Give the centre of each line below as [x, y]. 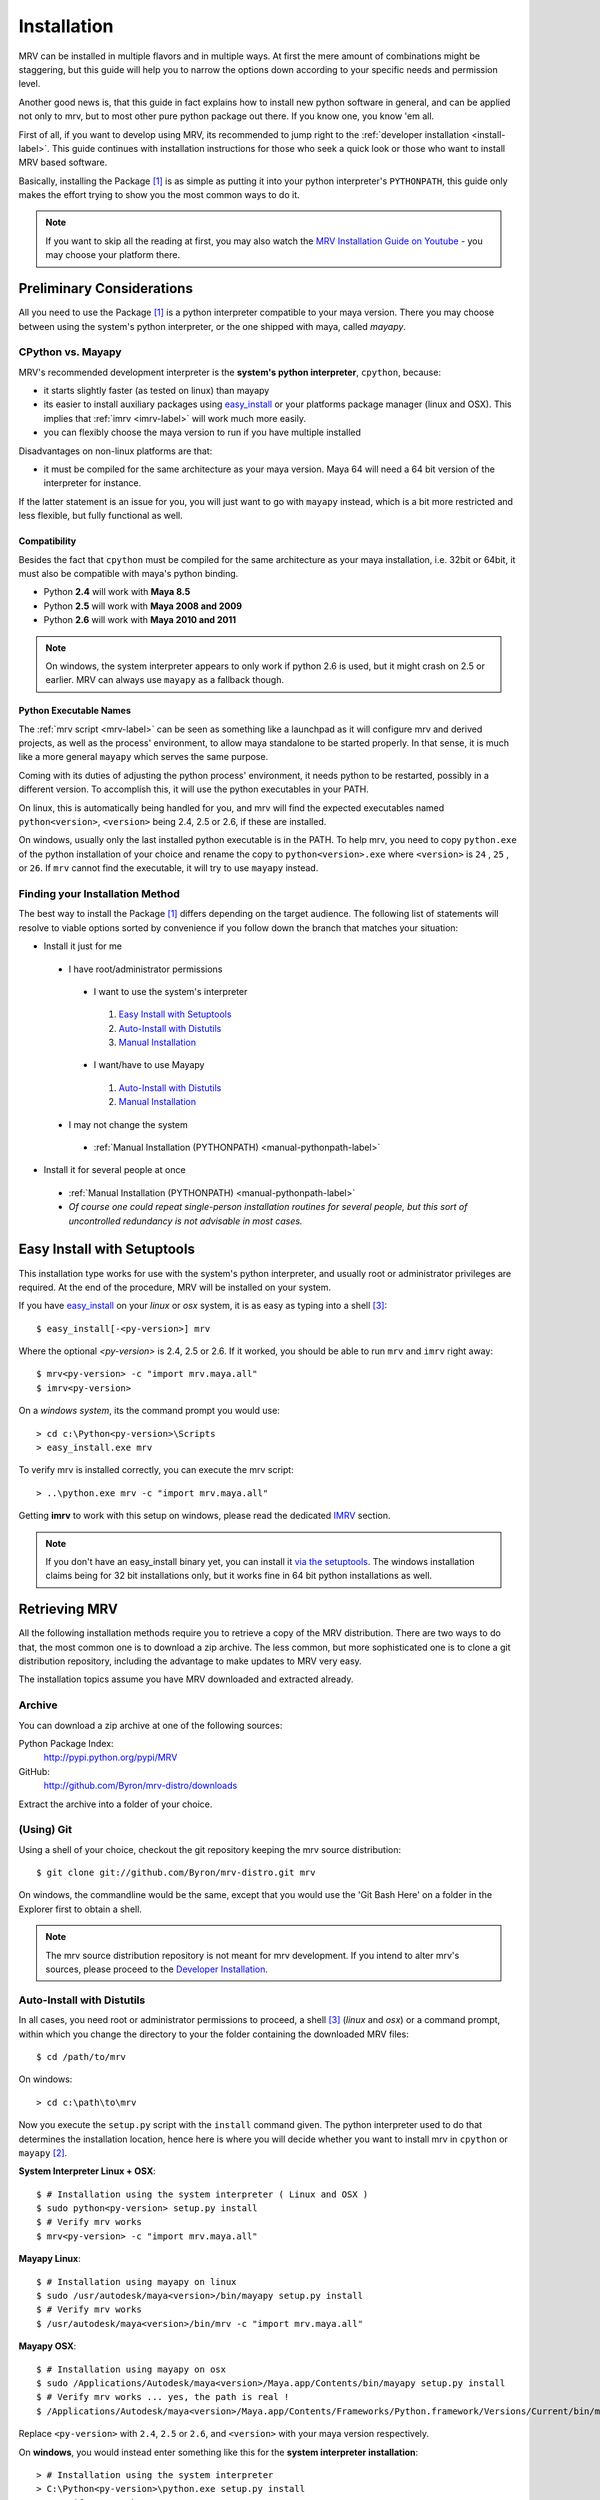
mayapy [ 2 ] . [43, 2152]
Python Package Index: [66, 1743]
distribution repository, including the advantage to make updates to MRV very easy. [190, 1661]
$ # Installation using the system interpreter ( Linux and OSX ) [202, 2194]
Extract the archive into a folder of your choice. [115, 1804]
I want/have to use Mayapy [149, 1065]
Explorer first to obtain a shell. [80, 1909]
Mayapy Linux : [49, 2259]
